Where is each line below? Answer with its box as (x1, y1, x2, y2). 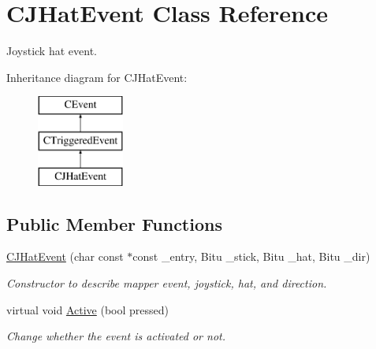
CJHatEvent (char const (6, 248, 124, 265)
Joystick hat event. (6, 43, 97, 59)
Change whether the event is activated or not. (6, 328, 225, 344)
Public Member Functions (6, 211, 222, 236)
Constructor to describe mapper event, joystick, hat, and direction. (6, 275, 327, 291)
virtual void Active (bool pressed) (6, 301, 169, 317)
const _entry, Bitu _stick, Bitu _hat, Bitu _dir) (132, 248, 370, 265)
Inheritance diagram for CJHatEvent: (6, 69, 188, 85)
